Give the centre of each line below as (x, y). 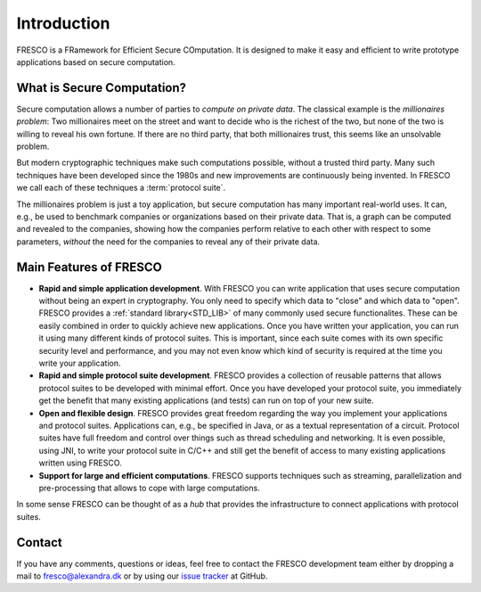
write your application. (80, 363)
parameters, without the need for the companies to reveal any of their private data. (168, 242)
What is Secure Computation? (102, 88)
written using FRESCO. (80, 463)
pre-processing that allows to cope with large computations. (149, 488)
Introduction (63, 23)
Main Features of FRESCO (89, 267)
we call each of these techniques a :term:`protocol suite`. (121, 188)
